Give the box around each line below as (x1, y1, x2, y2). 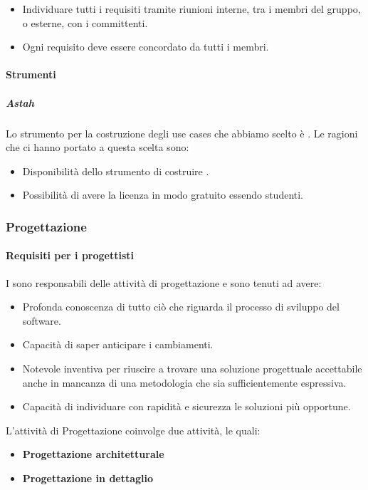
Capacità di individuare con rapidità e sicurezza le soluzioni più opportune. (22, 399, 351, 414)
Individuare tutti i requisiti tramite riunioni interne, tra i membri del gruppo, (22, 1, 361, 16)
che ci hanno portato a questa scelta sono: (6, 140, 189, 155)
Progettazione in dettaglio (22, 470, 154, 485)
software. (22, 313, 61, 328)
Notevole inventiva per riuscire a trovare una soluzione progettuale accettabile (22, 360, 362, 375)
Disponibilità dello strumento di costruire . (22, 163, 209, 178)
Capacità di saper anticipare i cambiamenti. (22, 337, 214, 352)
